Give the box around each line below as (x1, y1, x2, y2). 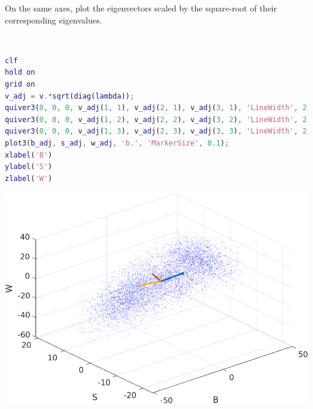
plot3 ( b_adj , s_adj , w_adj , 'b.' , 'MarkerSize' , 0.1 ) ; (5, 138, 229, 147)
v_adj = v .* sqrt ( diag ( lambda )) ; (5, 91, 134, 100)
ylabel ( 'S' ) (5, 162, 52, 171)
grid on (5, 79, 36, 88)
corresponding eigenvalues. (5, 13, 102, 26)
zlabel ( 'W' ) (5, 174, 52, 183)
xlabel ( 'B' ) (5, 150, 52, 159)
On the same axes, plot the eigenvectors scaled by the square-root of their (5, 2, 277, 14)
